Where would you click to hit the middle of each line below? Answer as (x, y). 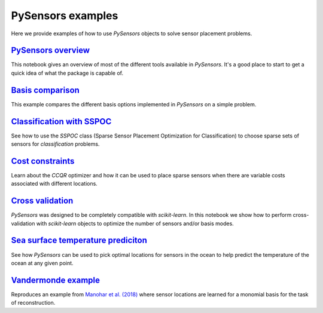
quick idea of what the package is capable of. (67, 73)
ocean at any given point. (42, 263)
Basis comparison (45, 90)
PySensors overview (50, 50)
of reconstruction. (33, 303)
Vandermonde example (56, 280)
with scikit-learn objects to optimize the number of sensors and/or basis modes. (135, 223)
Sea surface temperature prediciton (79, 240)
